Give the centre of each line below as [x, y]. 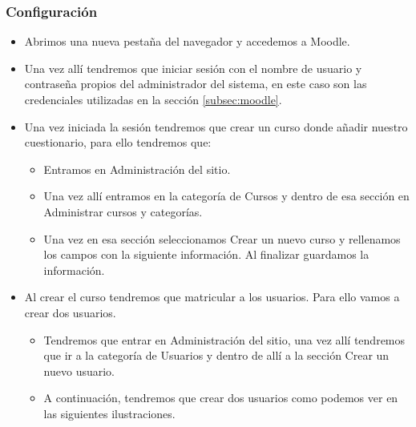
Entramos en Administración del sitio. [137, 169]
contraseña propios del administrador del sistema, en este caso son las [196, 84]
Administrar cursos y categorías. [123, 211]
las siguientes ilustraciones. [109, 413]
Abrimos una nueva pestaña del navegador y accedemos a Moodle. [187, 41]
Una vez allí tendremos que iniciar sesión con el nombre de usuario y [193, 68]
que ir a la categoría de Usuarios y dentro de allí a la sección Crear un [216, 355]
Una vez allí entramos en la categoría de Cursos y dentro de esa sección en [226, 196]
